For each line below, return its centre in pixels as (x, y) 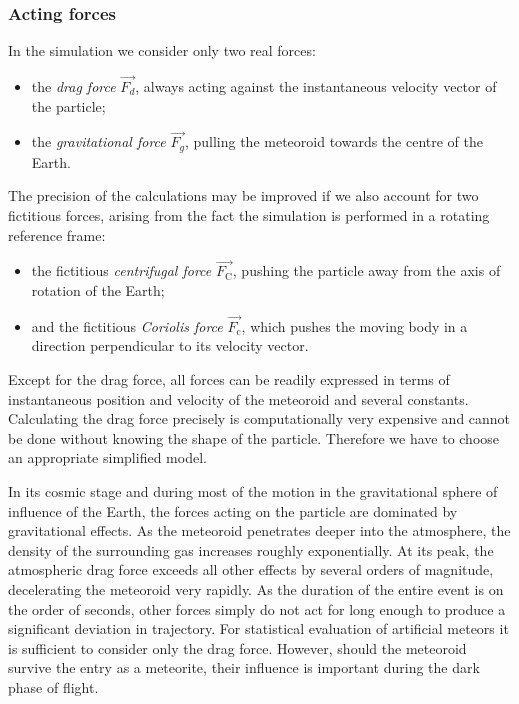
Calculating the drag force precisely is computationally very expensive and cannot (259, 418)
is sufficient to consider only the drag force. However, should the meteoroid (237, 647)
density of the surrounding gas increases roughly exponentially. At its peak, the (251, 549)
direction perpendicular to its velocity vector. (170, 345)
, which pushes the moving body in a (354, 325)
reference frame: (57, 234)
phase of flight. (53, 686)
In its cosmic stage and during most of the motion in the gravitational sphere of (253, 491)
